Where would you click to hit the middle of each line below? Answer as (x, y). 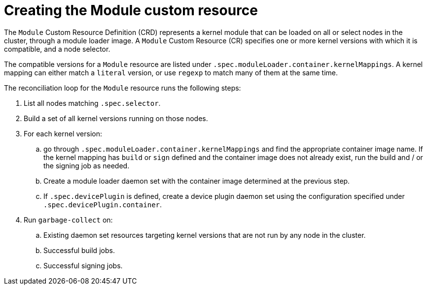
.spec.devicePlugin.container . (103, 204)
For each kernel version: (63, 133)
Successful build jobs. (79, 250)
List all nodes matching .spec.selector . (92, 103)
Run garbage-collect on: (68, 220)
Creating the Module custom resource (131, 10)
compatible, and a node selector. (57, 49)
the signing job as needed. (87, 165)
